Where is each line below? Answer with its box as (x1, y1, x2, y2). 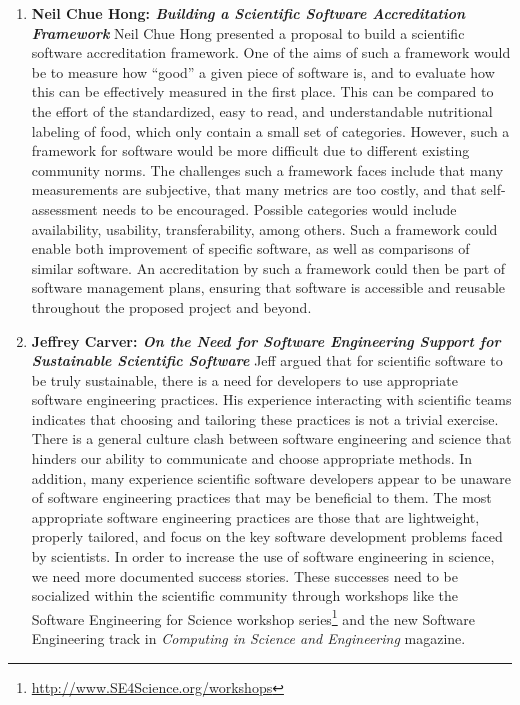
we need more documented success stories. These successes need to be (31, 565, 458, 586)
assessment (31, 198, 98, 219)
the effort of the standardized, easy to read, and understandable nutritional (31, 100, 493, 121)
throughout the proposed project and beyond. (31, 296, 312, 317)
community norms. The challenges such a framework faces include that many (31, 159, 504, 180)
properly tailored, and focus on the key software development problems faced (31, 526, 503, 547)
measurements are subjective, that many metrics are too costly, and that (31, 179, 477, 200)
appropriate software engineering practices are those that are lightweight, (31, 506, 480, 527)
